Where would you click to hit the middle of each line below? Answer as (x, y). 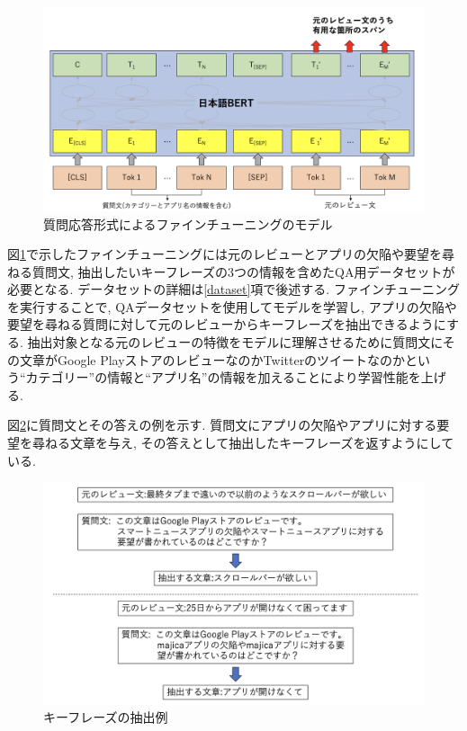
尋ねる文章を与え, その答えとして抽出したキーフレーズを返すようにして (243, 443)
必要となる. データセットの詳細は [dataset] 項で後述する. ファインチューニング (233, 289)
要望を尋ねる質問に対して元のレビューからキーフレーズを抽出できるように (227, 324)
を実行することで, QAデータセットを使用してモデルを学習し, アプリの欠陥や (232, 306)
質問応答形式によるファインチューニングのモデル (188, 223)
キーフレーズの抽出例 (106, 717)
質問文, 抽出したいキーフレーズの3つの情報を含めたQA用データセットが (243, 271)
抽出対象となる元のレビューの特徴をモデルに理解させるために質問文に (235, 342)
